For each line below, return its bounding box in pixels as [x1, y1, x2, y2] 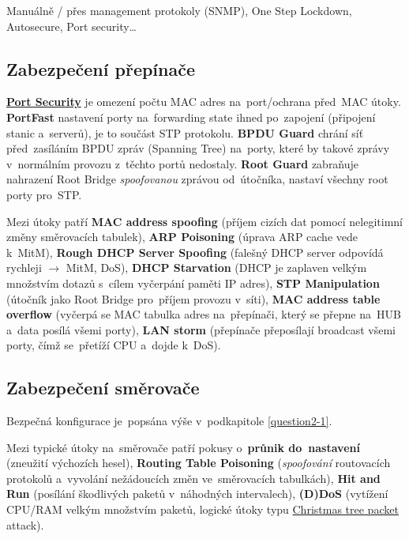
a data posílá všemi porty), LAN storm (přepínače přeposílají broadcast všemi [6, 321, 396, 337]
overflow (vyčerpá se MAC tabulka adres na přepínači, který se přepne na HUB [6, 306, 401, 322]
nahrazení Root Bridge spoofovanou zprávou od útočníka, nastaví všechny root [6, 171, 388, 187]
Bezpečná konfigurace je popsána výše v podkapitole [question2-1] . [6, 413, 332, 429]
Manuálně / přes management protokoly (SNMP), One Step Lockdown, [6, 2, 352, 18]
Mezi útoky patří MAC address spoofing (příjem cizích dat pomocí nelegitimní [6, 213, 403, 229]
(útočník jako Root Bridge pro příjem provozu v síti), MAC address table [6, 290, 381, 307]
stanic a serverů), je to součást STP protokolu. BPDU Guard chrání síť [6, 124, 364, 141]
